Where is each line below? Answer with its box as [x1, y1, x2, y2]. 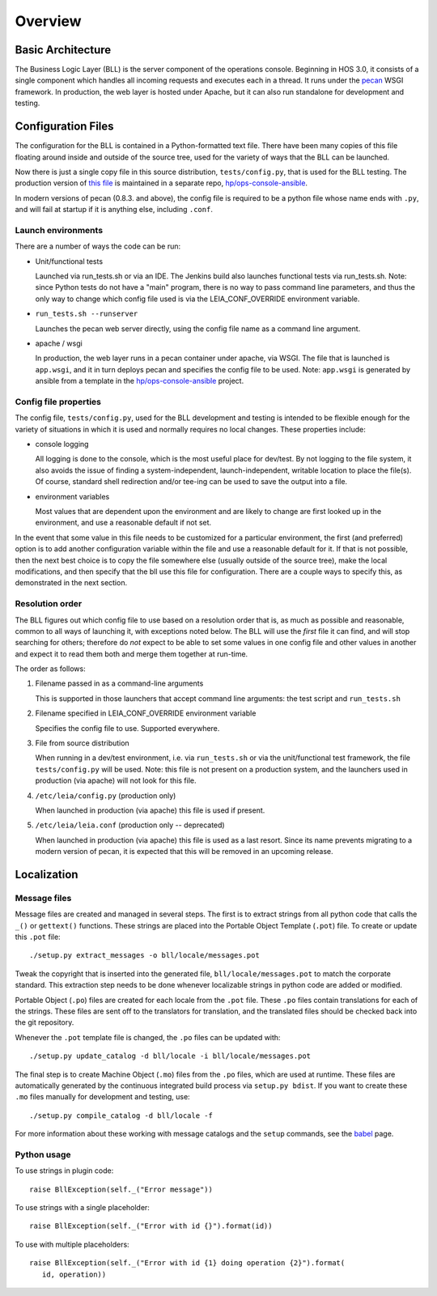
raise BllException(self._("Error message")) [29, 1184, 214, 1194]
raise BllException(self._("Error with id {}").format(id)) [29, 1222, 273, 1230]
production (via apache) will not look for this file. [35, 775, 197, 785]
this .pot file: [15, 932, 61, 942]
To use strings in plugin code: [15, 1166, 114, 1175]
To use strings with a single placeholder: [15, 1203, 150, 1213]
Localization [15, 867, 78, 882]
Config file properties [15, 396, 101, 407]
